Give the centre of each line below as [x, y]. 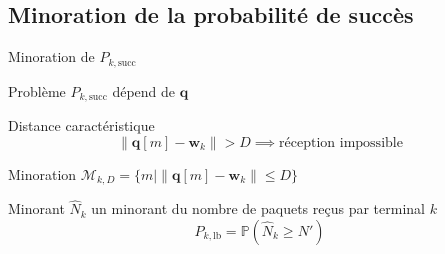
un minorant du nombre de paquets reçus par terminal [258, 208]
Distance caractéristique [81, 125]
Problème [37, 90]
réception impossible [341, 142]
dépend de [144, 90]
